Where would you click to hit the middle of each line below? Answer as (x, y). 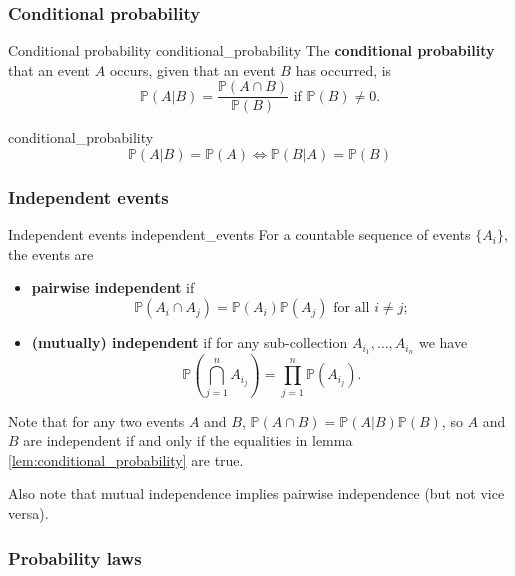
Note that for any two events (96, 420)
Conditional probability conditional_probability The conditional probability (251, 50)
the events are (51, 253)
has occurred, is (343, 69)
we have (443, 342)
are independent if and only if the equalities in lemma (188, 440)
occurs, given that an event (192, 69)
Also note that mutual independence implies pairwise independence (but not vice (256, 493)
